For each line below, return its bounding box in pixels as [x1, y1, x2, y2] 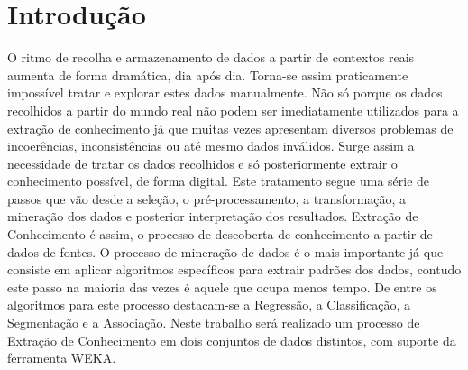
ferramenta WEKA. [7, 348, 116, 367]
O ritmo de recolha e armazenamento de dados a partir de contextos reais [7, 48, 415, 67]
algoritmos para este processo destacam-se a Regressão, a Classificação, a [7, 295, 411, 314]
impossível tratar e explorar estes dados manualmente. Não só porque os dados [7, 83, 443, 102]
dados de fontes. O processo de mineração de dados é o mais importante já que [7, 242, 444, 261]
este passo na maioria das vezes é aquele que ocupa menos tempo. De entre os [7, 277, 437, 296]
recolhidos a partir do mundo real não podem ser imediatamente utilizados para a [7, 100, 459, 119]
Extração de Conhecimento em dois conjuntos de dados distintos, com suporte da [7, 330, 456, 349]
